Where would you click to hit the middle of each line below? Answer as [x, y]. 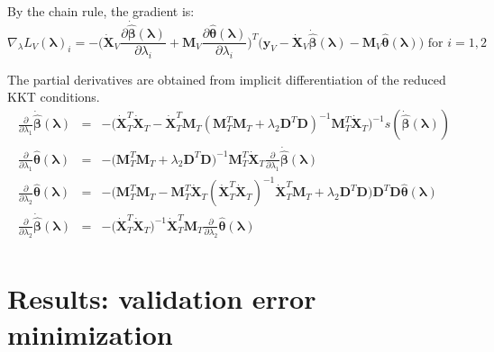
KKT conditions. [54, 97]
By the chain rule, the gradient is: [101, 11]
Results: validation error [162, 298]
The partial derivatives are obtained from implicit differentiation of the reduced [227, 79]
